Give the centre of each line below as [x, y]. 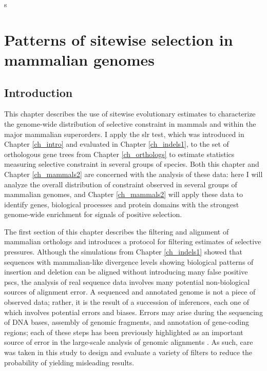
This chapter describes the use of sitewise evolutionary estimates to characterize [130, 114]
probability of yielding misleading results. [69, 362]
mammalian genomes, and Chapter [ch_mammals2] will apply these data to [123, 194]
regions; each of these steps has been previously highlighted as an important [124, 332]
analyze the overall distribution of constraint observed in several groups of [121, 184]
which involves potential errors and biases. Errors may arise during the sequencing [133, 312]
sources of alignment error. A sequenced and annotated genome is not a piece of [130, 292]
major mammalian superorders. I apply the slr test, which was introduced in [124, 134]
